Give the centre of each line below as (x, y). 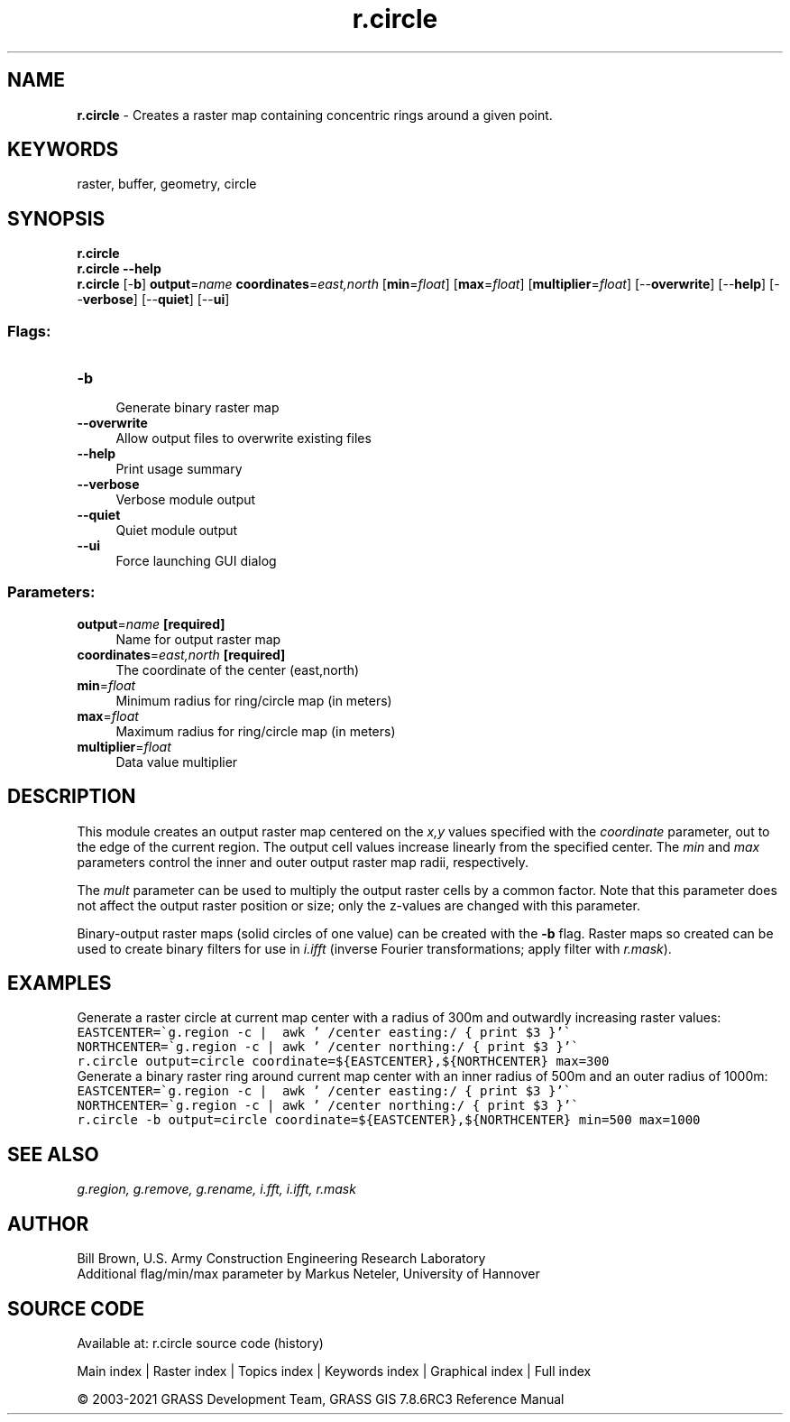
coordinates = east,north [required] (181, 654)
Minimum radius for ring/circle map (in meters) (254, 700)
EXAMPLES (60, 983)
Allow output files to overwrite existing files (243, 439)
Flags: (29, 331)
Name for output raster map (198, 639)
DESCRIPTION (72, 797)
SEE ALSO (53, 1154)
